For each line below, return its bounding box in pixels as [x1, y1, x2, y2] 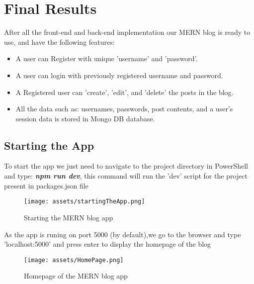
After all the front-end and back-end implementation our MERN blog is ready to [4, 27, 251, 37]
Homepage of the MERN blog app [24, 271, 128, 281]
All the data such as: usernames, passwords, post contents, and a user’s [15, 103, 233, 114]
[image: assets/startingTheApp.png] [24, 198, 145, 205]
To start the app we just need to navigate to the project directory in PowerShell [4, 161, 248, 171]
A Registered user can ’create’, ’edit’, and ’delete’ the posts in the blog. [15, 87, 234, 97]
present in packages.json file [4, 180, 88, 190]
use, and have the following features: [4, 36, 115, 47]
